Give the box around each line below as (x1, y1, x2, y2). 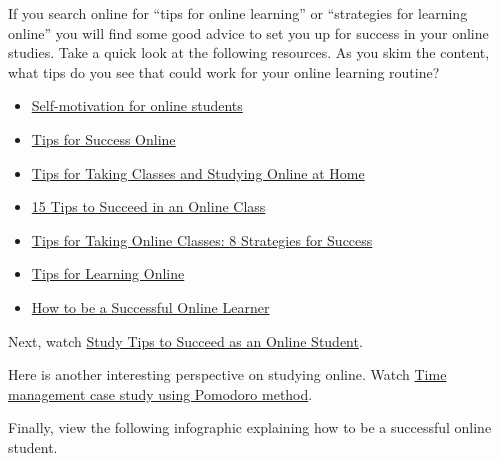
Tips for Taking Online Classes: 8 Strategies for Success (31, 229, 373, 250)
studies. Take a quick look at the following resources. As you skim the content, (8, 42, 490, 63)
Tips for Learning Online (31, 263, 185, 284)
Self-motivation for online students (31, 95, 243, 116)
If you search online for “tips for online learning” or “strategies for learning (8, 3, 468, 23)
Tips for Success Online (31, 128, 176, 149)
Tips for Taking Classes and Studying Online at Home (31, 162, 365, 183)
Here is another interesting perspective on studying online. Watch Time (8, 364, 447, 385)
